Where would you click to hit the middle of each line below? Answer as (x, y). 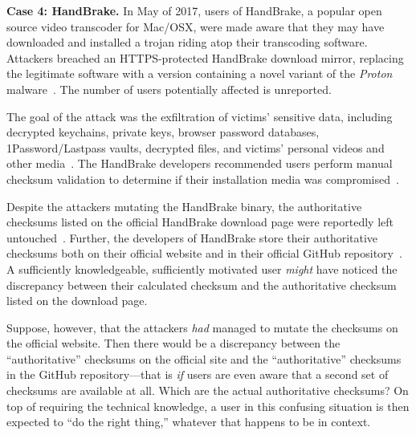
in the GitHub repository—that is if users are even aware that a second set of (198, 374)
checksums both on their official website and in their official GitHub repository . (204, 253)
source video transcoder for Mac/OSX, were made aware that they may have (196, 26)
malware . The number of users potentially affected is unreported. (169, 89)
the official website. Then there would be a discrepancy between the (173, 343)
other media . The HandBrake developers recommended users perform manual (200, 163)
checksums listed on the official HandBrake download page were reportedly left (200, 222)
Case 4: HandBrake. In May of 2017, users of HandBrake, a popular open (194, 10)
